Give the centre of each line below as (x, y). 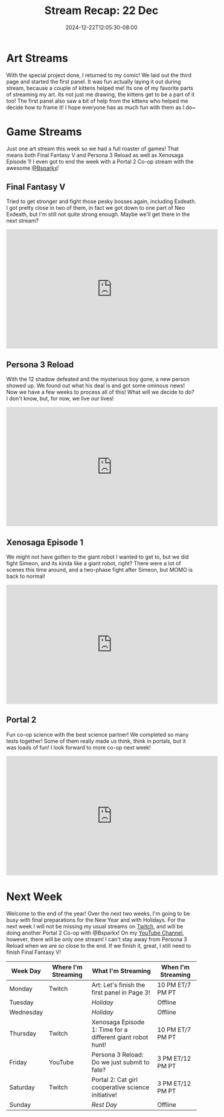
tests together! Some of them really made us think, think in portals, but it (96, 741)
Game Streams (44, 132)
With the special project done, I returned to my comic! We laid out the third (99, 75)
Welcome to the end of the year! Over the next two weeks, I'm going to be (98, 913)
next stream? (23, 221)
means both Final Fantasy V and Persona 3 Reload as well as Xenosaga (95, 155)
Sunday (20, 1104)
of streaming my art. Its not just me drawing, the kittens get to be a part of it (101, 94)
